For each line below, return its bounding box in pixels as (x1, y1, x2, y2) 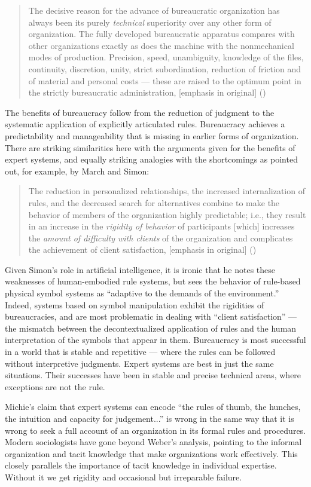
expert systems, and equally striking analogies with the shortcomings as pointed (5, 153, 298, 166)
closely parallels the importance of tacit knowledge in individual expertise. (5, 459, 277, 471)
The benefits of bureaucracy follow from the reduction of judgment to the (5, 106, 275, 118)
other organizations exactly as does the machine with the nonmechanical (28, 39, 294, 51)
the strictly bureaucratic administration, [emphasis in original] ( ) (28, 86, 266, 99)
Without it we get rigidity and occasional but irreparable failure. (5, 470, 242, 483)
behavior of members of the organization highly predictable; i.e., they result (28, 208, 306, 220)
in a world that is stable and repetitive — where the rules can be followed (5, 345, 276, 358)
